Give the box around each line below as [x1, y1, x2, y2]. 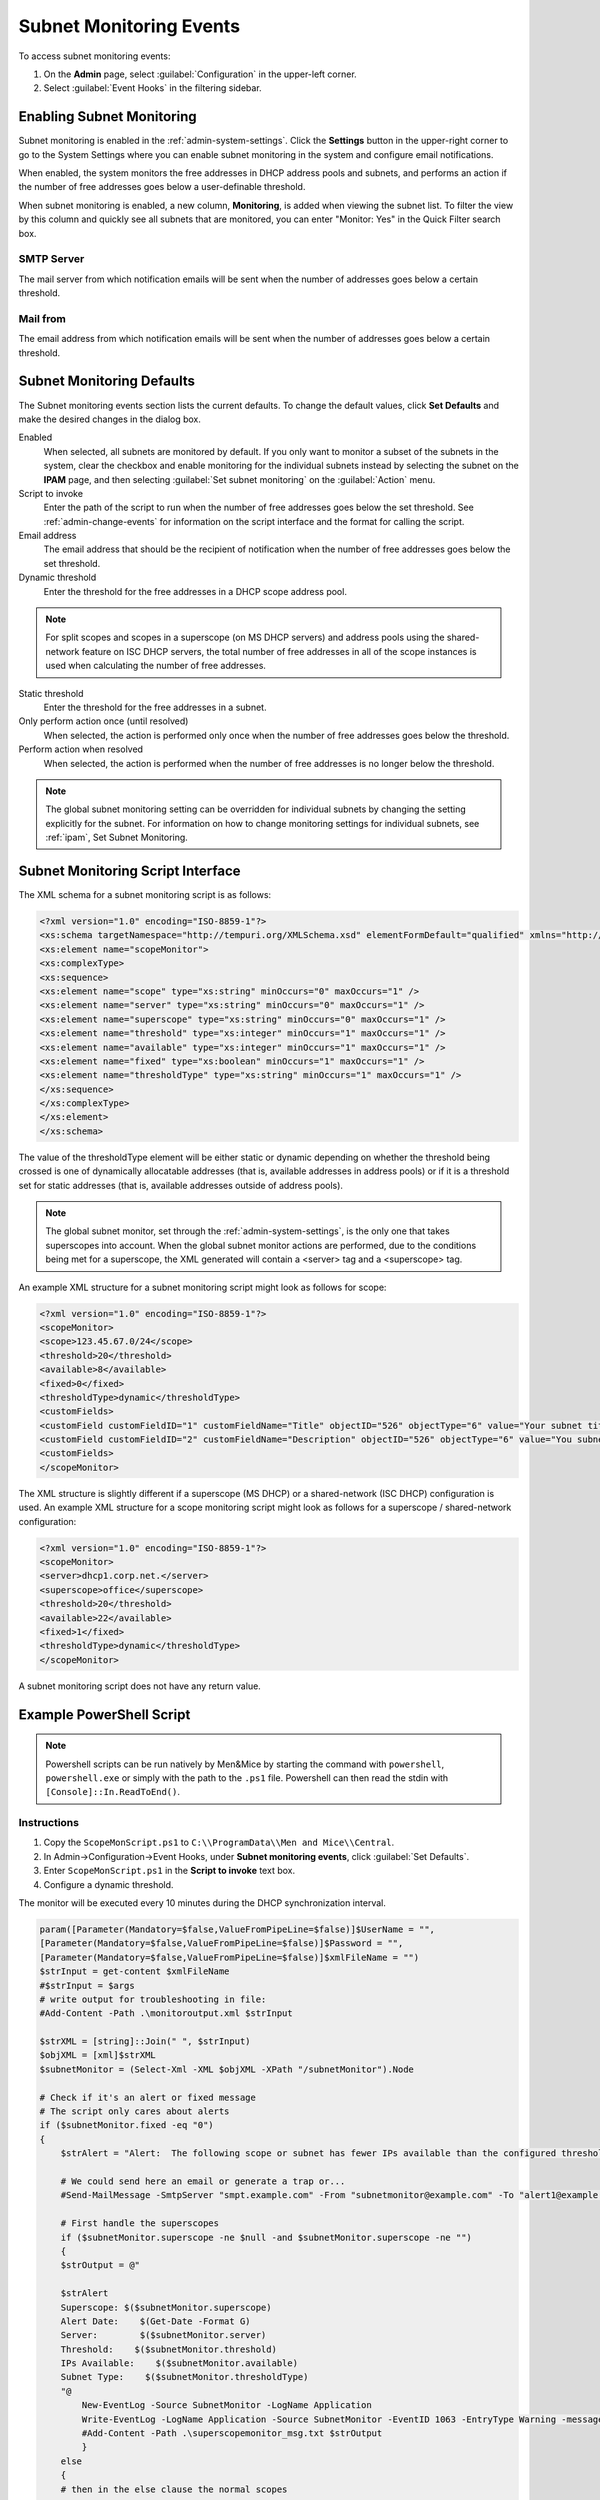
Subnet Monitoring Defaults [18, 373, 195, 390]
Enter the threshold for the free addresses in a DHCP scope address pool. [43, 585, 347, 597]
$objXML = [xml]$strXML [39, 2050, 157, 2061]
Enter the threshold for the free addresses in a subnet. [43, 701, 267, 713]
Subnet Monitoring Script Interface [18, 862, 241, 879]
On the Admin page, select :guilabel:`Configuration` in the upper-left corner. [43, 68, 357, 80]
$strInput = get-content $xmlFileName [39, 1966, 230, 1977]
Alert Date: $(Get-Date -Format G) [60, 2315, 251, 2327]
